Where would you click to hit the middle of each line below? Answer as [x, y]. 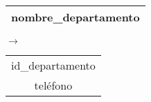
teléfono [53, 85]
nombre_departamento [75, 17]
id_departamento [53, 65]
